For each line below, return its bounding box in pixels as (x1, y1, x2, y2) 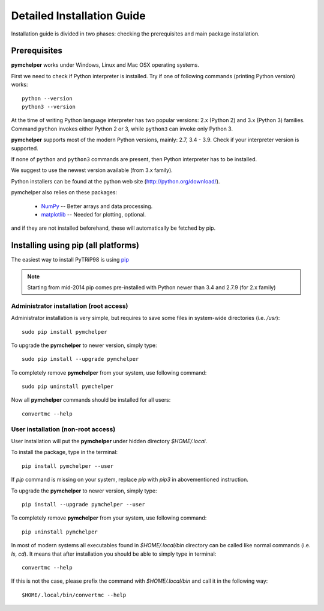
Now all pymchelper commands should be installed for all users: (11, 396, 171, 404)
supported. (11, 144, 38, 152)
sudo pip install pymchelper (22, 328, 107, 335)
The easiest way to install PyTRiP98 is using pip (11, 256, 129, 263)
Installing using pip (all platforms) (11, 241, 140, 251)
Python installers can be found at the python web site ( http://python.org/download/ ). (11, 177, 220, 185)
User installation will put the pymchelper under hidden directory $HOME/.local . (11, 438, 208, 445)
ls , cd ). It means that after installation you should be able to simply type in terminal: (11, 550, 217, 557)
